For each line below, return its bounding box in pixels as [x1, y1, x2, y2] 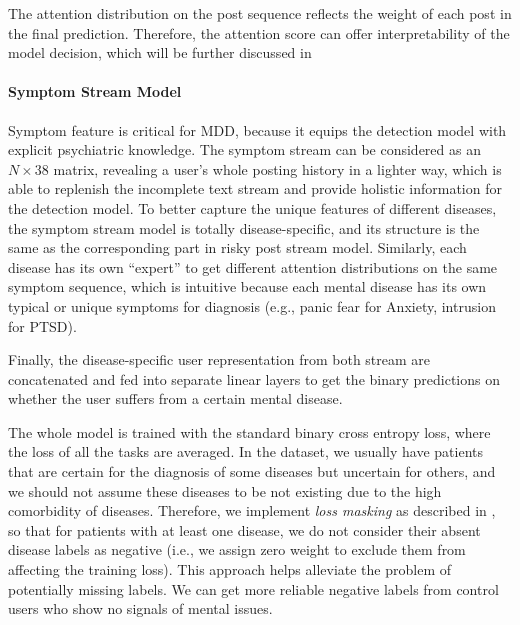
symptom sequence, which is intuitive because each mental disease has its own [8, 276, 487, 297]
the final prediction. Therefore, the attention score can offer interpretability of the [8, 22, 510, 43]
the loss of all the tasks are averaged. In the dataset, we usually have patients [8, 441, 484, 462]
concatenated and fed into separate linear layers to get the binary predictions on [8, 368, 500, 389]
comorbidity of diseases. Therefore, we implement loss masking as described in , [8, 500, 496, 521]
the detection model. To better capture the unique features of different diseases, [8, 197, 497, 218]
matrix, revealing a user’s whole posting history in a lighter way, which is [53, 158, 502, 179]
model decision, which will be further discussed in [8, 42, 312, 63]
